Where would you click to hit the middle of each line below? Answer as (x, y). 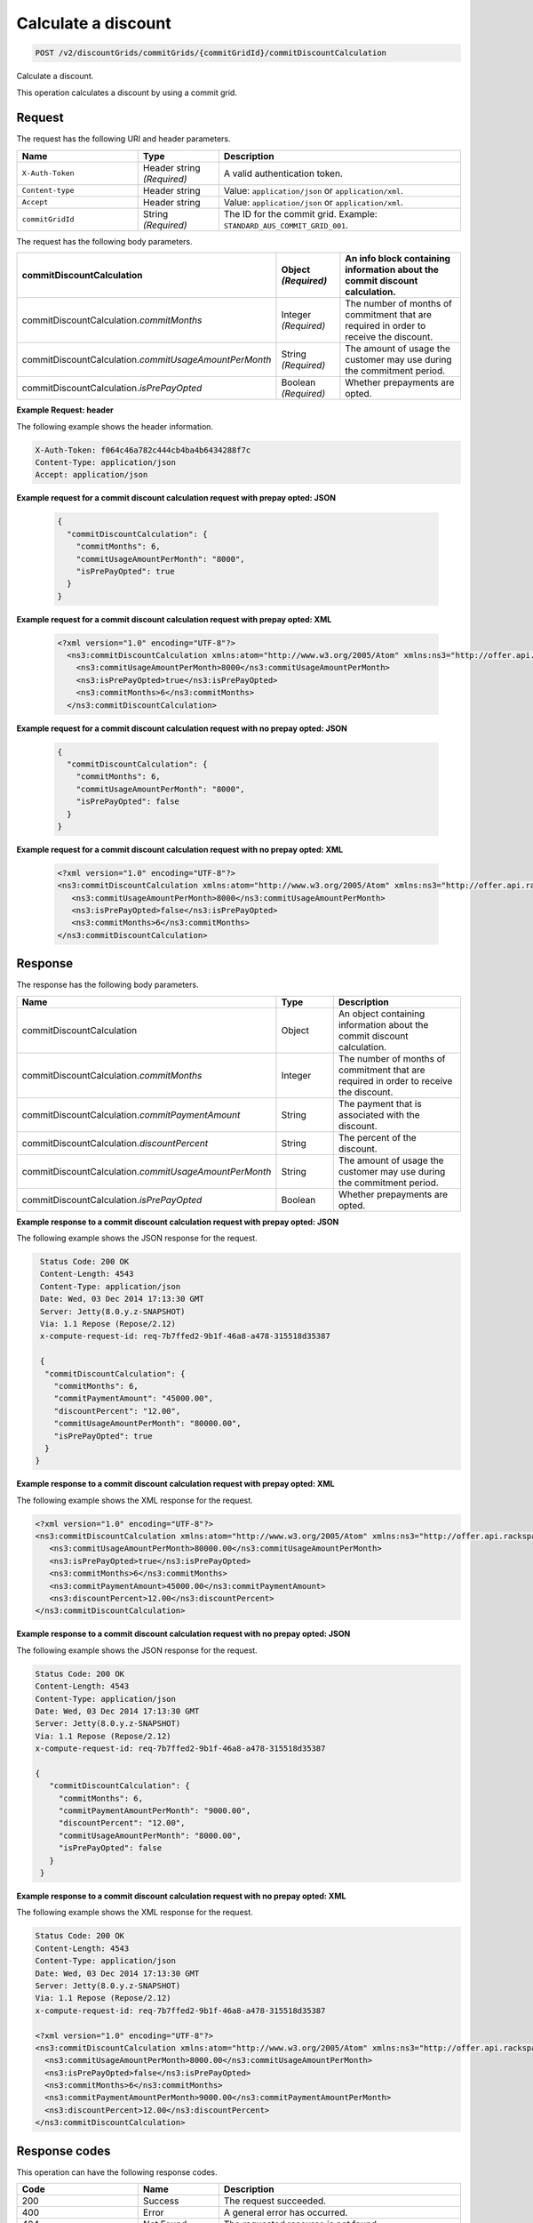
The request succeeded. (275, 2201)
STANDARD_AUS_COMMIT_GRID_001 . (286, 225)
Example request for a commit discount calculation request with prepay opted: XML (174, 619)
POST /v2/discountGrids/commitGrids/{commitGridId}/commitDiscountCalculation (211, 53)
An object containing (382, 1014)
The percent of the (377, 1137)
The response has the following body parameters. (107, 985)
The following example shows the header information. (115, 426)
